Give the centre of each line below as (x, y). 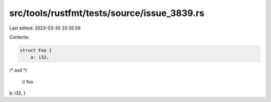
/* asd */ (18, 70)
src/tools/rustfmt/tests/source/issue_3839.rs (107, 13)
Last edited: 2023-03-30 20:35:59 (45, 28)
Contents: (19, 37)
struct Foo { (36, 50)
